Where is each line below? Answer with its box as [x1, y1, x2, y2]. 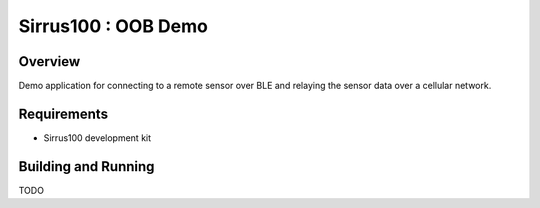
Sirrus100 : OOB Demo [18, 15, 209, 37]
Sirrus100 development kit [43, 131, 152, 144]
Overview [18, 53, 81, 70]
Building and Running [18, 158, 155, 175]
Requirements [18, 105, 109, 122]
